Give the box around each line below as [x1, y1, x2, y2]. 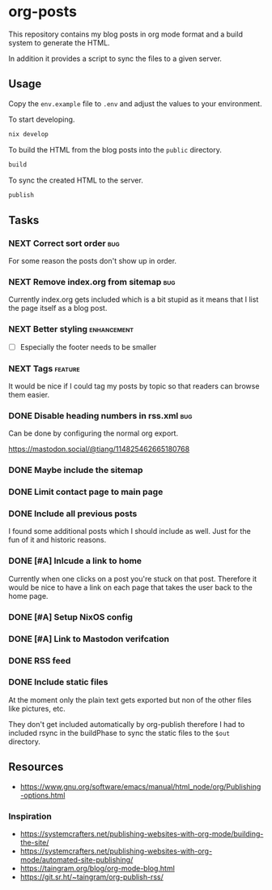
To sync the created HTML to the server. [8, 175, 143, 185]
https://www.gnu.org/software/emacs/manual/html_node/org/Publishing [19, 781, 261, 791]
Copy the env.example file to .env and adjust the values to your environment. [8, 98, 262, 108]
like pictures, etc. [8, 703, 66, 713]
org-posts [8, 2, 77, 21]
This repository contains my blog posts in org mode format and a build [8, 29, 243, 39]
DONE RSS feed [8, 655, 71, 666]
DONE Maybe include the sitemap [8, 465, 143, 476]
